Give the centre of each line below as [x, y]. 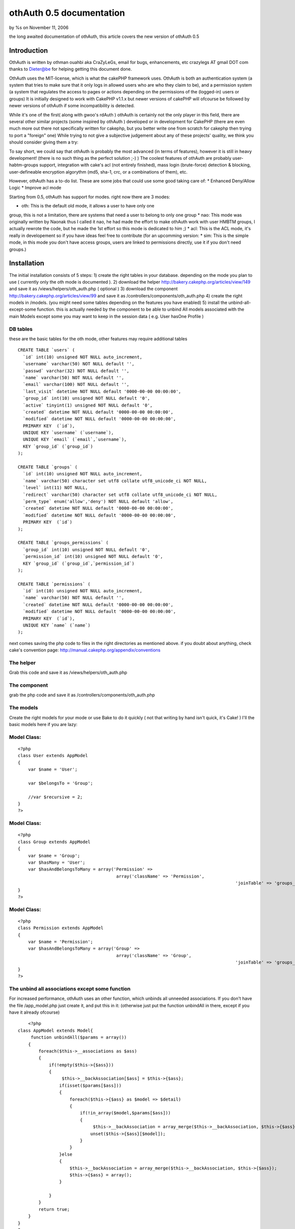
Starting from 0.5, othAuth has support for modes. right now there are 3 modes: [90, 197]
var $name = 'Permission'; [60, 942]
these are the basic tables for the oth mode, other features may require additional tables [98, 339]
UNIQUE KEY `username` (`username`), [68, 433]
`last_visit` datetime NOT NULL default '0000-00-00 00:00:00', [102, 391]
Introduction [29, 50]
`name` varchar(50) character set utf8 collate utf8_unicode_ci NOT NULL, [115, 481]
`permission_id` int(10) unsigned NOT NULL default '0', [93, 556]
